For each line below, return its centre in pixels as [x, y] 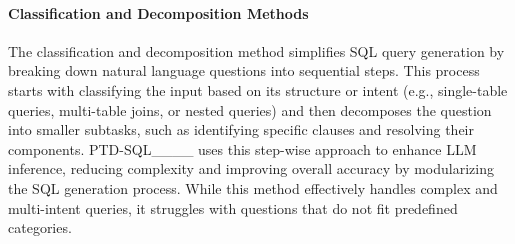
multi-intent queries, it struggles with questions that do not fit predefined [233, 207]
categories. [40, 227]
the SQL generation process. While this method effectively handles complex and [253, 187]
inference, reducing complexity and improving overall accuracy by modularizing [251, 168]
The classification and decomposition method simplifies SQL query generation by [256, 50]
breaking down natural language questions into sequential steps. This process [244, 70]
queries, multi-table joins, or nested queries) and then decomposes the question [250, 109]
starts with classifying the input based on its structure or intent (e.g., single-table [258, 89]
